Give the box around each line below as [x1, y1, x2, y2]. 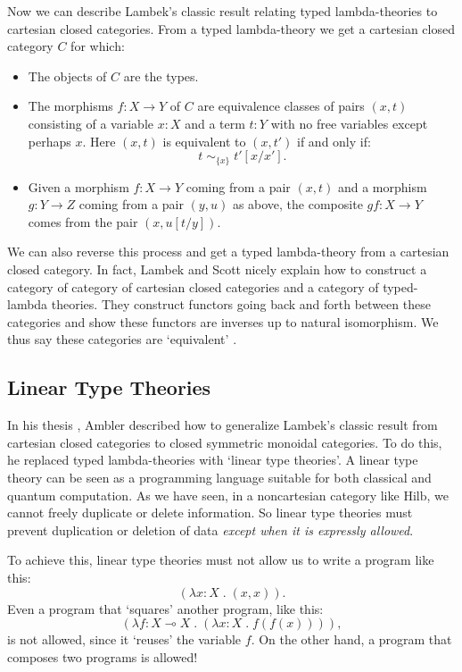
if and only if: [297, 131, 371, 150]
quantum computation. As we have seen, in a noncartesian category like [7, 485, 400, 504]
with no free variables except [270, 113, 428, 132]
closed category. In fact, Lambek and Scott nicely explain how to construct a [7, 259, 427, 278]
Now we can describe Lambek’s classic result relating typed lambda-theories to [7, 2, 438, 20]
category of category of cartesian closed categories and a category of [7, 277, 379, 296]
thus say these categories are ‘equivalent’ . [7, 330, 237, 349]
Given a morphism [28, 177, 129, 196]
